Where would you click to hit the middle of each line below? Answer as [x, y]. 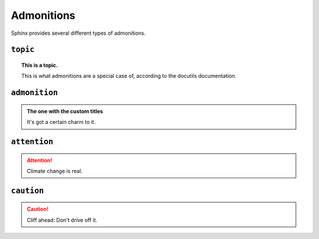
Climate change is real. [55, 171]
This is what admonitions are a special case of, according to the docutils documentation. [129, 76]
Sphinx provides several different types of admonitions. [78, 33]
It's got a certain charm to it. [61, 122]
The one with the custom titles [65, 111]
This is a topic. [40, 65]
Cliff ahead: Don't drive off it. [62, 220]
